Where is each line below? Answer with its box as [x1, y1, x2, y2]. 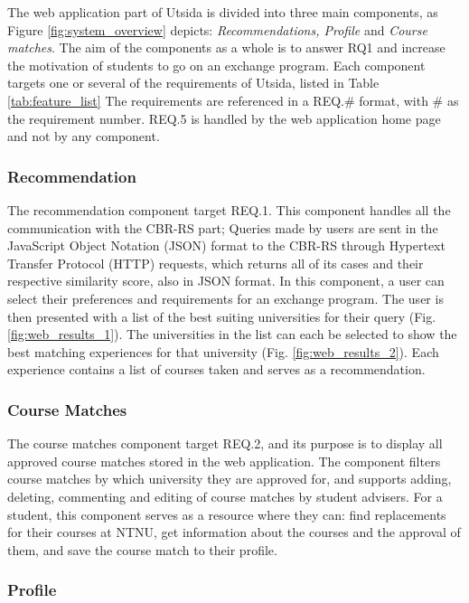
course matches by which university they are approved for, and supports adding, [7, 469, 452, 488]
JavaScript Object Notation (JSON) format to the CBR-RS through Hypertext [7, 236, 446, 255]
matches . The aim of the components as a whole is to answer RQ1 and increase [7, 38, 446, 57]
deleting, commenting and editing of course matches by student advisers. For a [7, 486, 443, 505]
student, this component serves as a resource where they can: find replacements [7, 504, 446, 523]
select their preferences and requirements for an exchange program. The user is [7, 288, 444, 307]
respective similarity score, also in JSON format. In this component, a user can [7, 271, 445, 290]
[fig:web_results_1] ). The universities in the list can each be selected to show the [7, 325, 457, 344]
